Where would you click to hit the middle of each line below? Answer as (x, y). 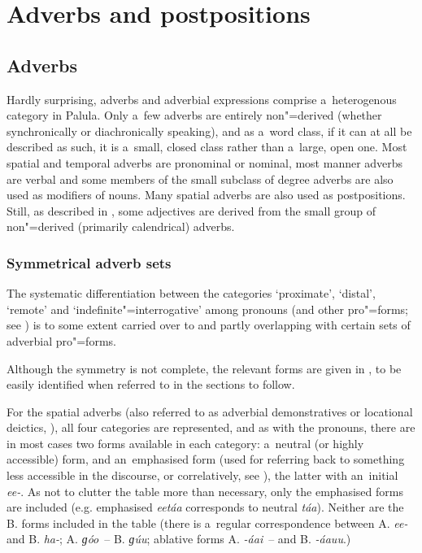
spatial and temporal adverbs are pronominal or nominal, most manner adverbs (205, 162)
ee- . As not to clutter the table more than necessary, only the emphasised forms (205, 491)
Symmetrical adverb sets (89, 262)
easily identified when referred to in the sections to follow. (151, 384)
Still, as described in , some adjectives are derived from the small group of (191, 210)
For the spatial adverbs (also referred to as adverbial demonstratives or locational (210, 411)
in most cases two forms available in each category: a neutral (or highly (185, 443)
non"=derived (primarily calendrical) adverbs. (121, 226)
